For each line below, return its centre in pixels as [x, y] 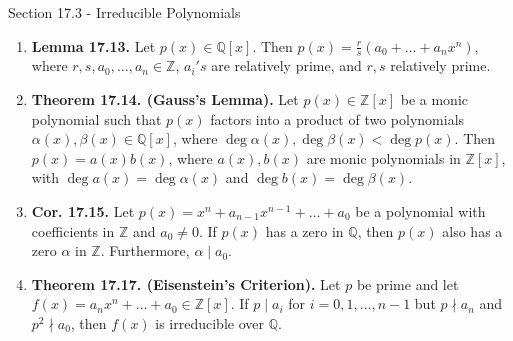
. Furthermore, [145, 250]
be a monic [434, 99]
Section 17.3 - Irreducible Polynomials [124, 12]
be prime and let [407, 283]
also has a [472, 230]
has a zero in [304, 230]
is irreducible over [209, 322]
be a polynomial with [420, 210]
